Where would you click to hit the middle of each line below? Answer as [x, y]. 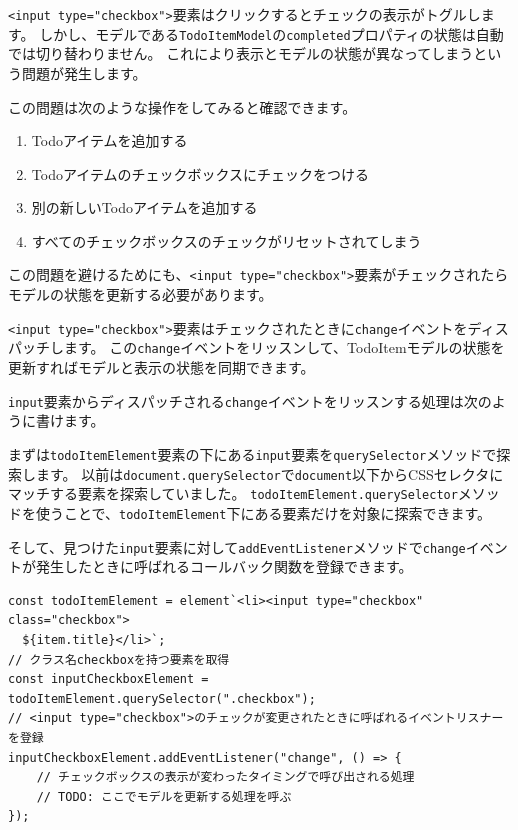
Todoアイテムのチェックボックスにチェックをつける [200, 173]
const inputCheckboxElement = [108, 679]
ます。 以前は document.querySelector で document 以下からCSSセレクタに [269, 473]
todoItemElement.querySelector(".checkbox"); [162, 698]
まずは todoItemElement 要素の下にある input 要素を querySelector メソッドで [252, 453]
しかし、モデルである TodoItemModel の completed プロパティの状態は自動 [271, 33]
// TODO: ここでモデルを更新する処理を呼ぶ [164, 796]
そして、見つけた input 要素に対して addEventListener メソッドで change [237, 546]
